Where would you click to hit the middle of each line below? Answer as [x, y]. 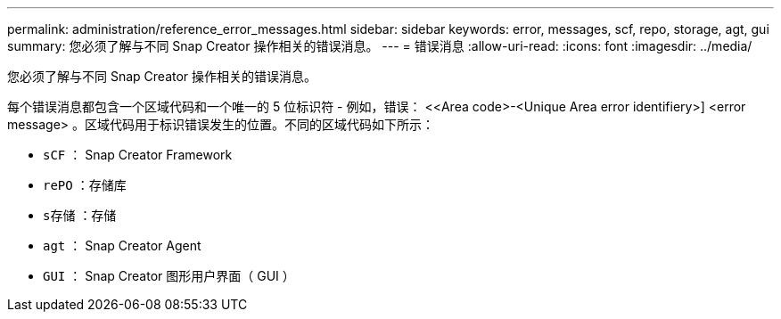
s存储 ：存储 [80, 215]
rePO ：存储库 [85, 185]
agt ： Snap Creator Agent [122, 245]
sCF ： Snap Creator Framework [138, 155]
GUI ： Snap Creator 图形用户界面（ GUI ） [169, 276]
